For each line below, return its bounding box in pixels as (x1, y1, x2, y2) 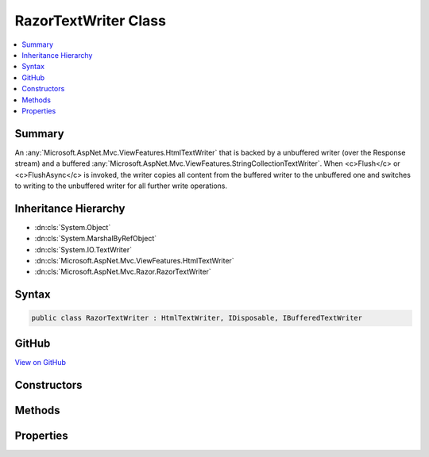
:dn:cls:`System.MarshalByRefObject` (34, 234, 157, 244)
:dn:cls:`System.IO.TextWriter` (34, 244, 133, 254)
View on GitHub (14, 357, 67, 367)
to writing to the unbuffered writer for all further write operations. (14, 181, 228, 190)
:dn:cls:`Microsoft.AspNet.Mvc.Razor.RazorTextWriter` (34, 267, 212, 277)
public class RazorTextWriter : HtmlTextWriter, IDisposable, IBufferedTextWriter (31, 313, 363, 323)
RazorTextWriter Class (14, 12, 167, 29)
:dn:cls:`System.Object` (34, 222, 111, 232)
